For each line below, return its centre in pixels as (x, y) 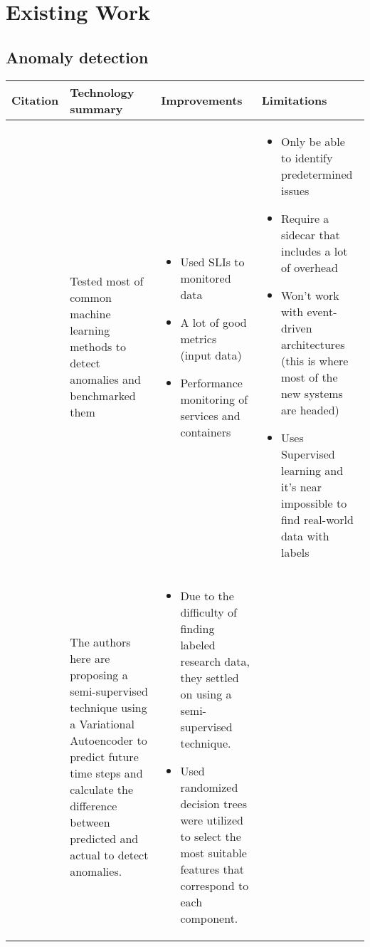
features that (212, 869)
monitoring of (214, 399)
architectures (313, 344)
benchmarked (103, 396)
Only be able (313, 141)
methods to (98, 347)
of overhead (310, 267)
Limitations (294, 100)
